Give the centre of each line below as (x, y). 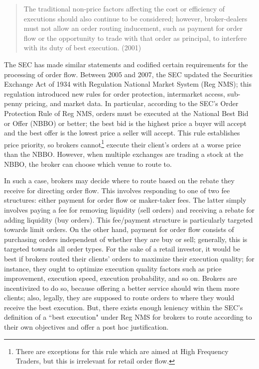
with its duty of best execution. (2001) (82, 48)
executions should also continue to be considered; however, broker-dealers (135, 18)
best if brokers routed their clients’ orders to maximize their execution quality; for (129, 258)
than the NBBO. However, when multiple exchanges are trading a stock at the (124, 154)
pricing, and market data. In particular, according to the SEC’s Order (131, 103)
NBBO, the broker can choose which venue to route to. (88, 164)
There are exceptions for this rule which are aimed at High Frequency (122, 351)
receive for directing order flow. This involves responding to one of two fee (117, 190)
